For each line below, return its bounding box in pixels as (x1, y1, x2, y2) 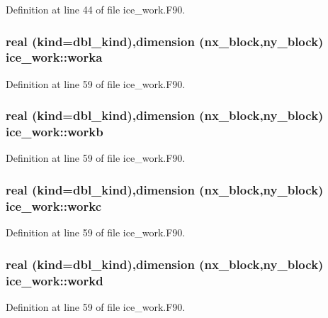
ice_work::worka (6, 48, 103, 66)
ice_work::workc (6, 197, 102, 214)
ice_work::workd (6, 271, 103, 289)
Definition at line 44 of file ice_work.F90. (6, 2, 186, 16)
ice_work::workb (6, 123, 103, 141)
